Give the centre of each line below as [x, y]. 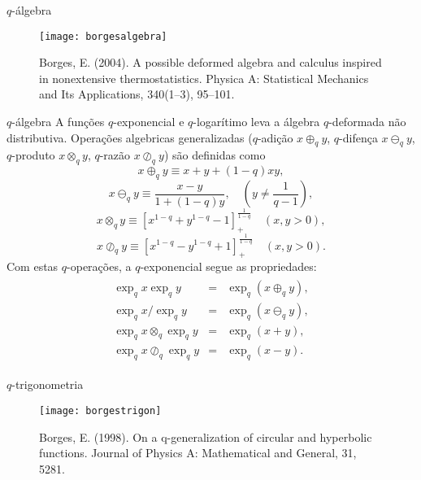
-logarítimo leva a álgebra [256, 122]
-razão [115, 155]
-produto [33, 155]
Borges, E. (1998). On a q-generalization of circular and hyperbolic [206, 436]
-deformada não [367, 122]
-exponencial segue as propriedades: [228, 266]
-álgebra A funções [58, 122]
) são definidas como [215, 155]
